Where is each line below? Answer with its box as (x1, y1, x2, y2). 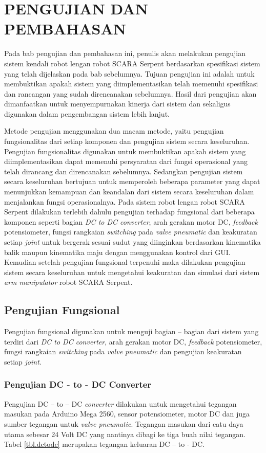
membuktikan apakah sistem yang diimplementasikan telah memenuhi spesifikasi (4, 78, 258, 89)
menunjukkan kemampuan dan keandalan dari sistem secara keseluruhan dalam (4, 186, 254, 197)
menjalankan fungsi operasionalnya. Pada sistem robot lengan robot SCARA (4, 196, 245, 207)
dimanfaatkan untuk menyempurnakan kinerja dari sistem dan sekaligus (4, 98, 231, 109)
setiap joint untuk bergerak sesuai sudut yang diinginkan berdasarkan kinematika (4, 237, 261, 247)
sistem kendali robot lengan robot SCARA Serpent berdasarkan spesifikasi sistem (4, 58, 260, 68)
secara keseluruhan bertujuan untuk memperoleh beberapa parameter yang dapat (4, 176, 260, 187)
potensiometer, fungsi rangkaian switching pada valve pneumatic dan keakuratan (4, 226, 257, 237)
